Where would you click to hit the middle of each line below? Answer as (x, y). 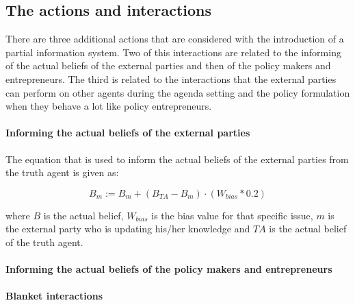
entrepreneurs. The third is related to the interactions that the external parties (171, 78)
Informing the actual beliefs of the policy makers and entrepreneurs (169, 269)
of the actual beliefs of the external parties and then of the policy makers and (168, 65)
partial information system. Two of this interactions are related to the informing (173, 52)
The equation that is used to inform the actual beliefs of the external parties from (177, 159)
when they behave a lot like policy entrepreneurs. (109, 106)
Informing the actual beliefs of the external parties (128, 133)
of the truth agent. (44, 242)
